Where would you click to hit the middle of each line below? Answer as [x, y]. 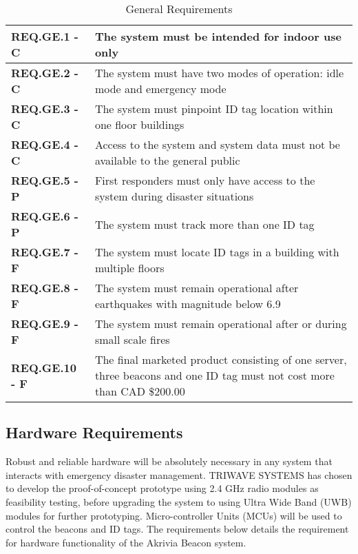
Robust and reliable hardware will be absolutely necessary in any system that [169, 461]
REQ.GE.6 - [45, 216]
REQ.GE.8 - [45, 288]
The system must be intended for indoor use [218, 36]
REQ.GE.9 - [45, 324]
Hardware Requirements [94, 432]
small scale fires [132, 339]
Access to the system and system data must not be [217, 144]
